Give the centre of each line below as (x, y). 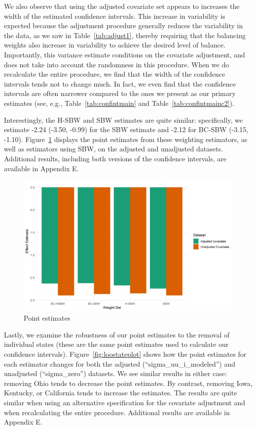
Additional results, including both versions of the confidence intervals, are (115, 158)
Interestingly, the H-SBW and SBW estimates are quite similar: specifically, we (123, 119)
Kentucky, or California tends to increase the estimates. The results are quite (121, 393)
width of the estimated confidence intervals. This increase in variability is (115, 16)
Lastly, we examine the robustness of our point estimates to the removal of (117, 334)
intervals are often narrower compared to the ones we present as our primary (120, 93)
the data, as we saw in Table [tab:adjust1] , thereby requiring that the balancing (125, 35)
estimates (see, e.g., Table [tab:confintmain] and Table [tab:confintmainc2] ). (119, 103)
